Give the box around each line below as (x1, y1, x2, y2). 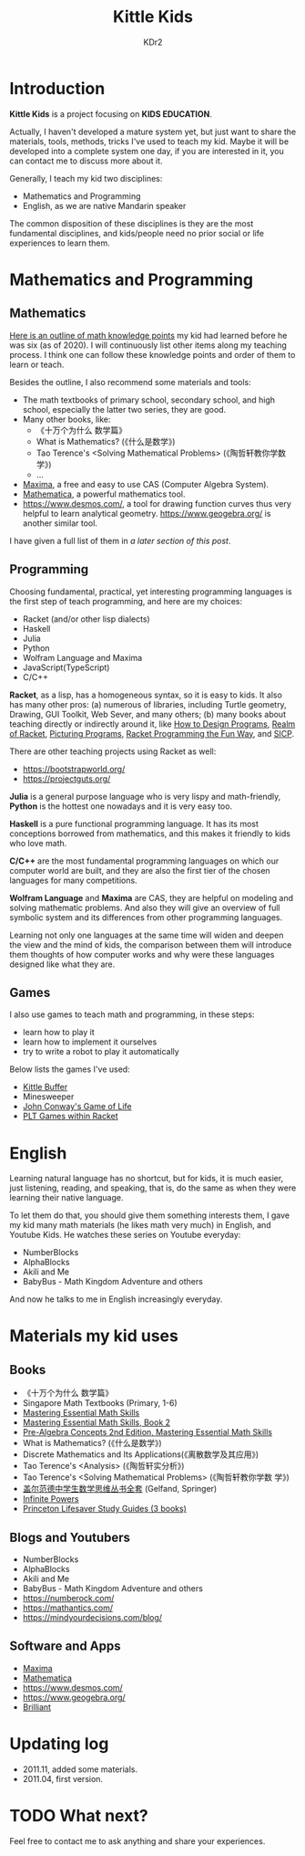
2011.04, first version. (22, 1773, 103, 1784)
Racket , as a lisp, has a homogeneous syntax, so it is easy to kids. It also (9, 689, 282, 700)
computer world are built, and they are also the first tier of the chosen (9, 865, 270, 876)
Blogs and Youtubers (9, 1529, 130, 1545)
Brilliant (22, 1701, 52, 1713)
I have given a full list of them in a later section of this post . (9, 535, 231, 546)
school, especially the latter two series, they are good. (22, 404, 227, 414)
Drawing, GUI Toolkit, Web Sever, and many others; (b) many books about (9, 708, 287, 719)
